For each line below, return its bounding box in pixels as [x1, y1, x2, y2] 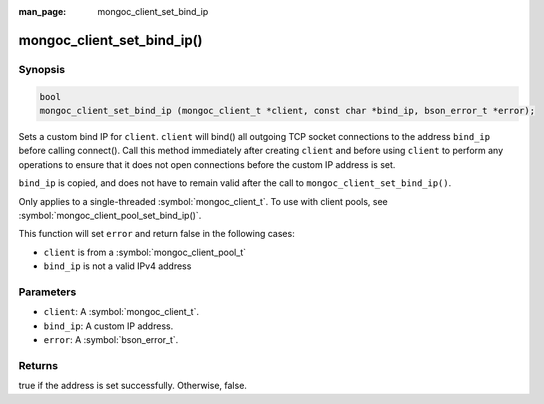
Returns [18, 358, 59, 372]
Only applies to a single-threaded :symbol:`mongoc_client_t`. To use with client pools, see [18, 195, 389, 207]
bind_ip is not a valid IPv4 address [43, 260, 192, 272]
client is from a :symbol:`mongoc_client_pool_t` [43, 246, 247, 258]
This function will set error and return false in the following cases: [18, 228, 295, 240]
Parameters [18, 285, 77, 299]
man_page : [18, 6, 67, 17]
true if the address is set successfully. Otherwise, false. [18, 380, 247, 392]
